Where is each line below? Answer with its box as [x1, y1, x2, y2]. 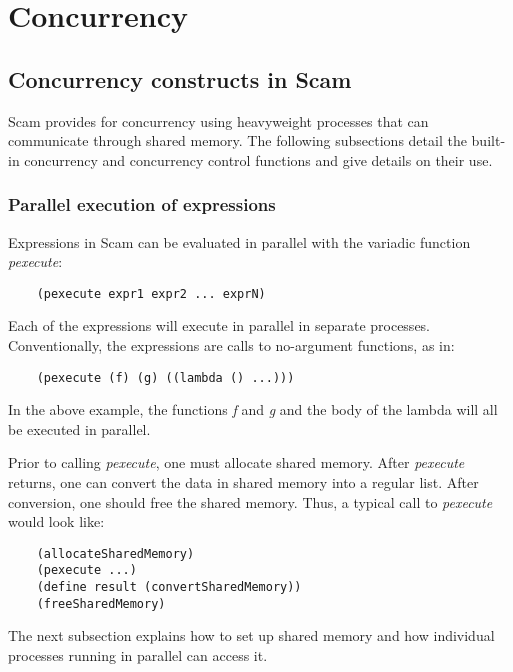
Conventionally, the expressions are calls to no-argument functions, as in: [8, 335, 455, 356]
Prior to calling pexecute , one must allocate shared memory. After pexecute [8, 452, 465, 473]
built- [471, 130, 506, 151]
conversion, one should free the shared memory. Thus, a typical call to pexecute [8, 491, 493, 512]
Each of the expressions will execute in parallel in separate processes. [8, 315, 431, 336]
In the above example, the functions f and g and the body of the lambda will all [8, 399, 498, 420]
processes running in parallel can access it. [8, 645, 268, 666]
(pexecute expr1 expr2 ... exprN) [36, 286, 266, 301]
